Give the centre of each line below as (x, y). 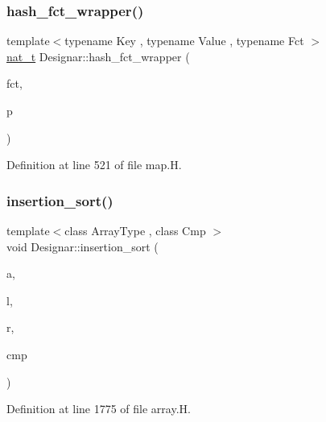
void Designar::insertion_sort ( (83, 246)
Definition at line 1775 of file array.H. (99, 409)
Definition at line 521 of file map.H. (94, 165)
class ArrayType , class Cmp (135, 230)
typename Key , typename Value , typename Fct (184, 41)
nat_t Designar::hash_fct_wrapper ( (98, 56)
